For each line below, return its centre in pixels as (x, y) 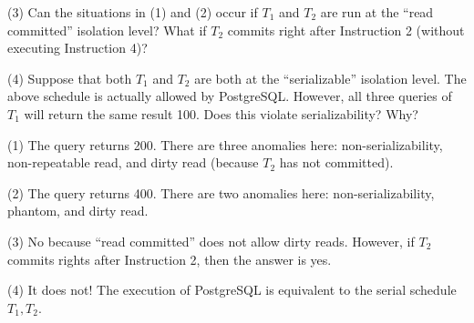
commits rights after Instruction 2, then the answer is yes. (170, 259)
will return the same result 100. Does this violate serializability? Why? (221, 113)
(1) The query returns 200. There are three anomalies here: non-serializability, (225, 144)
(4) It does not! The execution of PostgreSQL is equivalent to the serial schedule (232, 290)
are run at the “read (377, 12)
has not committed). (336, 162)
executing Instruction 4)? (77, 48)
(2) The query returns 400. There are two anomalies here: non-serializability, (221, 192)
